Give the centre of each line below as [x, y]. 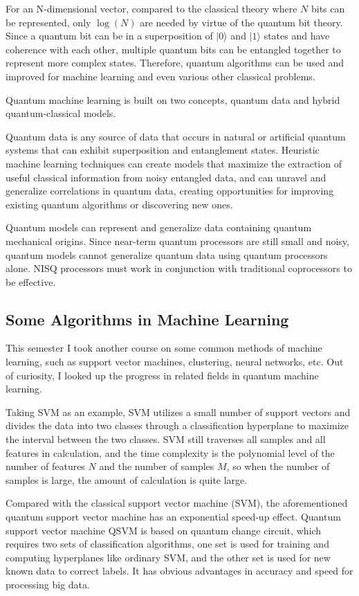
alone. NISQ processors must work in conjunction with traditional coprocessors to [179, 268]
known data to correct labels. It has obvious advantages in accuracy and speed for [179, 571]
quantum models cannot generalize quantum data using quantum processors [167, 254]
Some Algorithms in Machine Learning [147, 319]
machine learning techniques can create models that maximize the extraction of [174, 163]
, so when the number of [278, 466]
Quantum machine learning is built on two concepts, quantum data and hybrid [173, 99]
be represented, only [48, 22]
